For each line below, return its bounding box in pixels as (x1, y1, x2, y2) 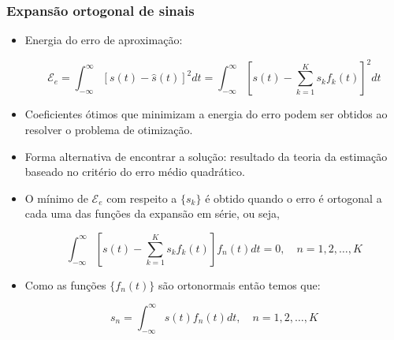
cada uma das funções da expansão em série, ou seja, (24, 205, 280, 222)
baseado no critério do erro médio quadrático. (24, 163, 245, 180)
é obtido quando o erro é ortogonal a (205, 189, 382, 206)
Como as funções (24, 276, 106, 293)
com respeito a (106, 189, 177, 206)
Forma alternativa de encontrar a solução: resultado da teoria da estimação (24, 148, 388, 164)
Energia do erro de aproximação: (24, 32, 183, 48)
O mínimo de (24, 189, 88, 206)
